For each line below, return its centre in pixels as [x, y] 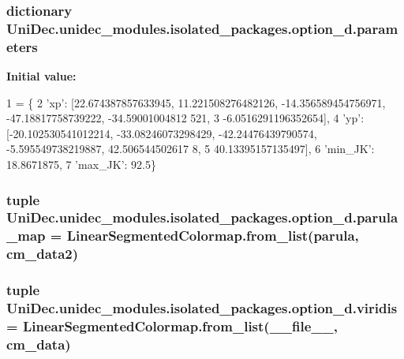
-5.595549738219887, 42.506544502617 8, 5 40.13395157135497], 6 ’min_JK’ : [191, 149]
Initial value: [41, 76]
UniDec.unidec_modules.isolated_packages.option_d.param [202, 28]
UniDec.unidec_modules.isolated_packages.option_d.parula [202, 217]
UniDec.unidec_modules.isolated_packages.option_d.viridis [202, 308]
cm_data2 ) [43, 254]
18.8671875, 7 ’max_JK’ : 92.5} [81, 165]
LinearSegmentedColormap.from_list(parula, [213, 236]
